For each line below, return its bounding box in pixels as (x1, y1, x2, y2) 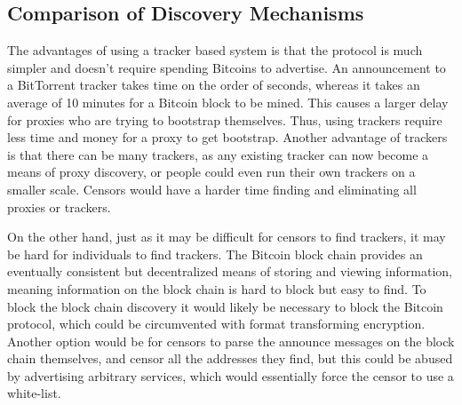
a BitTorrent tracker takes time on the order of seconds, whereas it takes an (7, 75, 420, 94)
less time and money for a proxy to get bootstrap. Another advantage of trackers (7, 128, 448, 147)
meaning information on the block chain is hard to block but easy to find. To (7, 279, 426, 298)
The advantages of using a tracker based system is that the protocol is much (7, 41, 423, 60)
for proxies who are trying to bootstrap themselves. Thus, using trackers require (7, 110, 442, 129)
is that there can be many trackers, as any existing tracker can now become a (7, 145, 429, 163)
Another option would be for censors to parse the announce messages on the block (7, 331, 455, 350)
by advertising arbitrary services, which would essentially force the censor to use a (7, 366, 454, 385)
